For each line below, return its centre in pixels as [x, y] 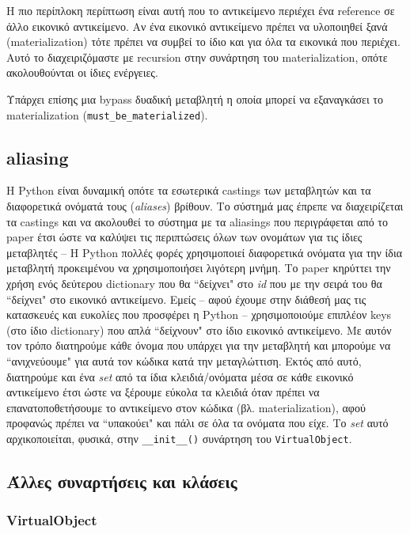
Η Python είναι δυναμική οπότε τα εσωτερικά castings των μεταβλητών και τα [189, 190]
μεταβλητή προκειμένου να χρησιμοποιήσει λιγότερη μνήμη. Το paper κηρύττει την [199, 268]
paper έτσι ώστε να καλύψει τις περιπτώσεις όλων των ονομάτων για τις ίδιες [184, 237]
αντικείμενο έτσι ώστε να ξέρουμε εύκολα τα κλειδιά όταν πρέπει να [163, 392]
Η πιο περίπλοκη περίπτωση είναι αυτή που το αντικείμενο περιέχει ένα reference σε [201, 10]
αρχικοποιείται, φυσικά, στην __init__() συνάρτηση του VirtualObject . [179, 438]
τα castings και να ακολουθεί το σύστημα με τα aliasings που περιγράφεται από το [197, 221]
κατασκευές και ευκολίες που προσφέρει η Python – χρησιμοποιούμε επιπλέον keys [199, 314]
